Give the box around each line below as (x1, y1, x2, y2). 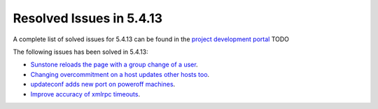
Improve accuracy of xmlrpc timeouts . (30, 89, 141, 98)
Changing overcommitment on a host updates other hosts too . (30, 70, 210, 78)
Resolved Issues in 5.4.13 (13, 10, 163, 26)
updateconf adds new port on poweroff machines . (30, 80, 176, 89)
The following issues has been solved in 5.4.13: (13, 48, 148, 56)
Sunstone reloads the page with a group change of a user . (30, 60, 199, 69)
